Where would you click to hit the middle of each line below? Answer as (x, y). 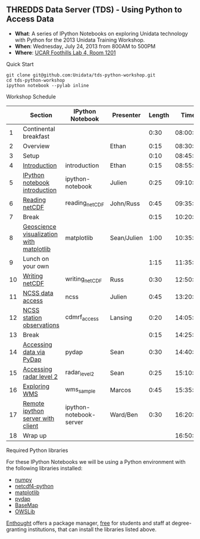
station (32, 318)
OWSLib (25, 511)
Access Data (30, 19)
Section (41, 115)
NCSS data (38, 293)
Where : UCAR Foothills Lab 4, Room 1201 (65, 53)
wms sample (80, 390)
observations (41, 325)
